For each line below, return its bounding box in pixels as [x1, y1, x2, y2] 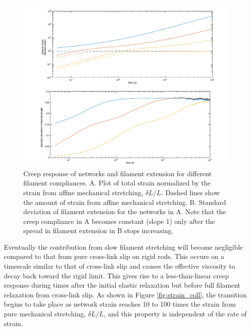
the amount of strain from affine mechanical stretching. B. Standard [23, 197, 226, 207]
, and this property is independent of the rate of [104, 309, 247, 319]
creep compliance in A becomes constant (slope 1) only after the [23, 216, 215, 226]
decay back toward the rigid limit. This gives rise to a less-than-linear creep [4, 270, 229, 280]
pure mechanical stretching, [4, 309, 86, 319]
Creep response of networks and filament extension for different [23, 168, 212, 178]
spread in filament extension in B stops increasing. [23, 225, 174, 236]
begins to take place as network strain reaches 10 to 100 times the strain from [4, 299, 236, 309]
